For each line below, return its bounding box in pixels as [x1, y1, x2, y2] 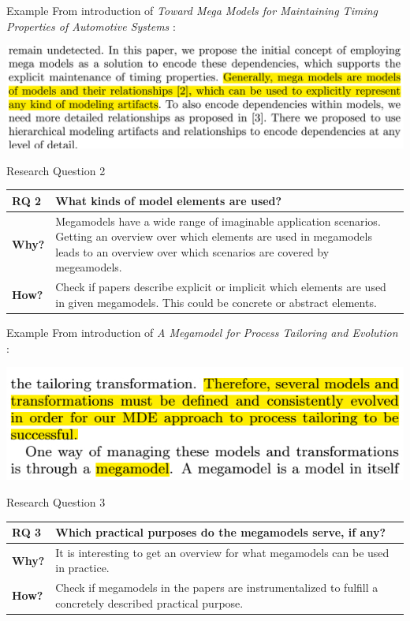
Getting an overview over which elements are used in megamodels [55, 228, 372, 245]
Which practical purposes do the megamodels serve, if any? [55, 524, 386, 540]
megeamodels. [55, 259, 122, 275]
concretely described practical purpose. [55, 594, 244, 611]
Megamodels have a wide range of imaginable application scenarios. [55, 212, 381, 229]
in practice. [55, 559, 110, 576]
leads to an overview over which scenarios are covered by [55, 243, 330, 260]
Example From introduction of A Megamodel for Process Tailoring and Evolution [6, 324, 398, 340]
